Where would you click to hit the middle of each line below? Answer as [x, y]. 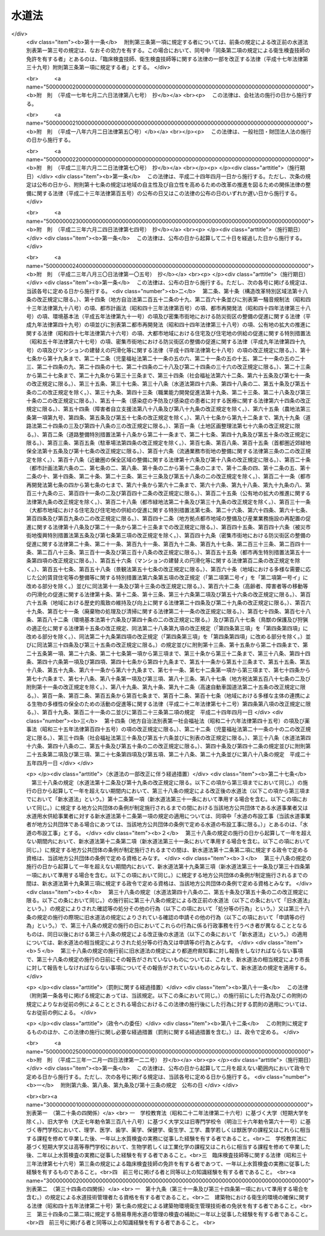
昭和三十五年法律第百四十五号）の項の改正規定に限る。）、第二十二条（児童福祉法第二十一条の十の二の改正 [174, 729]
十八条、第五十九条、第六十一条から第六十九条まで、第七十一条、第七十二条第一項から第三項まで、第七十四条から [168, 670]
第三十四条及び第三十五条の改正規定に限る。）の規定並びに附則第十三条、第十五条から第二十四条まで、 [175, 645]
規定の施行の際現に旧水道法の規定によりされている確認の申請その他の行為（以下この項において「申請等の [168, 917]
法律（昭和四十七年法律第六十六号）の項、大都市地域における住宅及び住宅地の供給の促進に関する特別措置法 [176, 333]
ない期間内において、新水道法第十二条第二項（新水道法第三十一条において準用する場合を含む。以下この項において [168, 841]
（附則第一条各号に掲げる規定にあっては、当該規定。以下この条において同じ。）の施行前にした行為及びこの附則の [167, 996]
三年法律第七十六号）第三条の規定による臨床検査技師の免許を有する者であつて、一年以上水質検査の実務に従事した [168, 1163]
